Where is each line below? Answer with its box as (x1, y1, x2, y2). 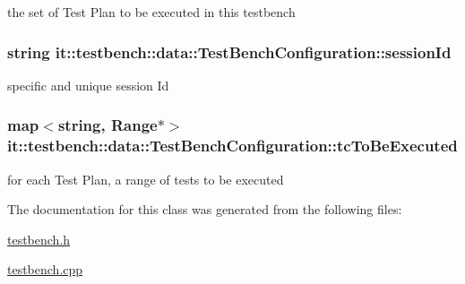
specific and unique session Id (7, 75, 169, 94)
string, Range (57, 114, 158, 136)
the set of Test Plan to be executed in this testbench (7, 3, 296, 21)
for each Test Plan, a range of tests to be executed (7, 169, 284, 188)
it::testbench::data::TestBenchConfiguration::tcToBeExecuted (7, 134, 458, 157)
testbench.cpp (7, 260, 83, 279)
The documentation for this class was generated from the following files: (7, 200, 402, 219)
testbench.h (7, 229, 71, 248)
